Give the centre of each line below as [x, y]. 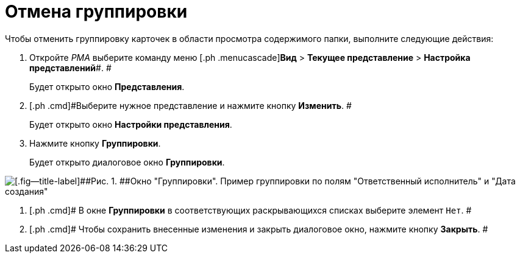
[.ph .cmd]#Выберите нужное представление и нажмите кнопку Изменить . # [191, 105]
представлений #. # [70, 68]
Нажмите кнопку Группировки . [95, 143]
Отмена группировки [96, 12]
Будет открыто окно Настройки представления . [131, 124]
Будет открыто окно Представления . [107, 86]
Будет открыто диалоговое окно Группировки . [127, 162]
